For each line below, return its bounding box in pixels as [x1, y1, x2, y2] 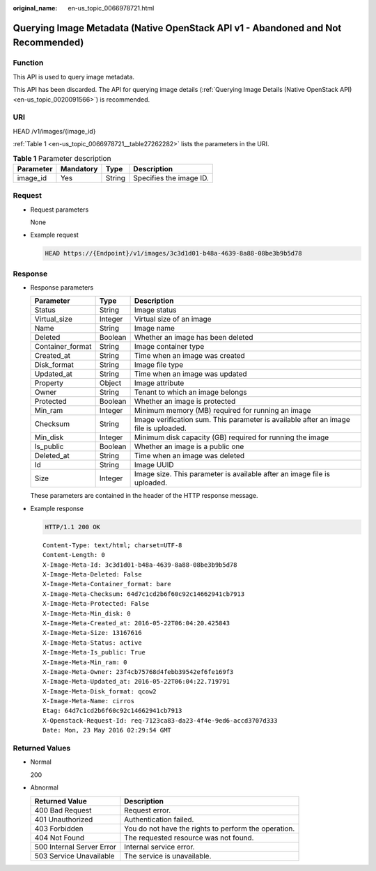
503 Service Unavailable [34, 851, 115, 861]
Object [99, 378, 122, 388]
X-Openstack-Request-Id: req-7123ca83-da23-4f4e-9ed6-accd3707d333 [42, 716, 278, 724]
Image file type [134, 360, 184, 370]
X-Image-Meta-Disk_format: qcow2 [42, 687, 157, 696]
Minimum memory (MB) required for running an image [134, 406, 311, 416]
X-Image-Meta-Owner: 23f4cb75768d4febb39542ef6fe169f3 [42, 668, 234, 675]
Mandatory [60, 164, 98, 173]
